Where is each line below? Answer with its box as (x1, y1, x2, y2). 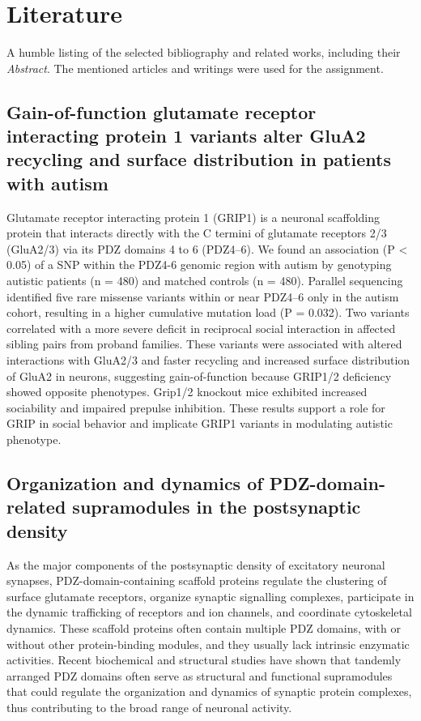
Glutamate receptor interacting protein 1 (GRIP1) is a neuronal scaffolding (6, 208, 381, 225)
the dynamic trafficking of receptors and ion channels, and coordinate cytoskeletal (6, 604, 412, 621)
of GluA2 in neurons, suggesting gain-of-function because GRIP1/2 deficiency (6, 367, 392, 384)
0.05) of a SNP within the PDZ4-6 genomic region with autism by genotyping (6, 256, 392, 273)
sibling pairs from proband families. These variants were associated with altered (6, 335, 402, 352)
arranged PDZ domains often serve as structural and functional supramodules (6, 667, 393, 684)
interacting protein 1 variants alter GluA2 (6, 123, 366, 148)
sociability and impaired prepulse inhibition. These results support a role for (6, 399, 385, 416)
